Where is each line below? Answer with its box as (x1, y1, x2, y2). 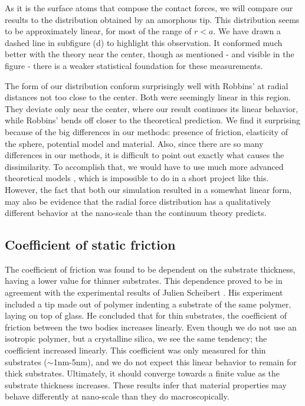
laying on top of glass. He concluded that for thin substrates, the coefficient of (5, 309, 287, 322)
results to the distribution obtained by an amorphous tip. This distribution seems (5, 13, 300, 25)
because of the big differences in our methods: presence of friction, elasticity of (5, 125, 288, 137)
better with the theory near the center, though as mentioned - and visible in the (5, 48, 294, 60)
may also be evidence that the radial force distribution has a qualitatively (5, 195, 271, 207)
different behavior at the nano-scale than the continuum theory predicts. (5, 207, 267, 219)
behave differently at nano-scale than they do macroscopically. (5, 390, 229, 402)
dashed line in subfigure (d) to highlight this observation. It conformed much (5, 36, 283, 48)
